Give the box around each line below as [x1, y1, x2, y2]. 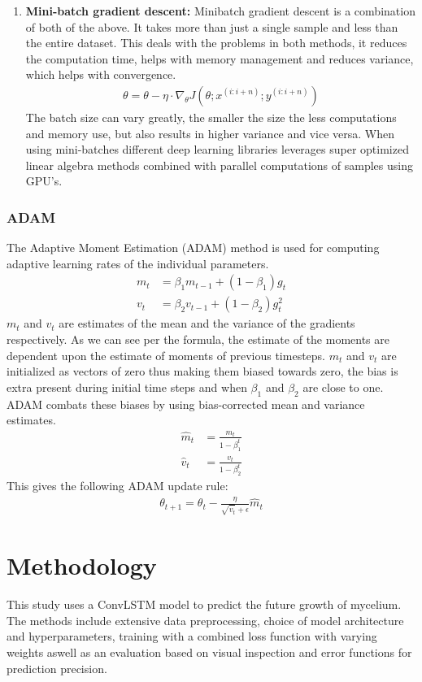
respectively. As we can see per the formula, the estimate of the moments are [7, 331, 390, 348]
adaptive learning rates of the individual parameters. [7, 254, 269, 271]
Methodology [7, 549, 157, 582]
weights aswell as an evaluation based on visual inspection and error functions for [7, 643, 412, 660]
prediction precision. [7, 659, 107, 676]
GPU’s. [25, 172, 63, 189]
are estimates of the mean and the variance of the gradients [59, 315, 355, 332]
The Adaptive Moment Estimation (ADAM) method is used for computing [7, 239, 380, 256]
